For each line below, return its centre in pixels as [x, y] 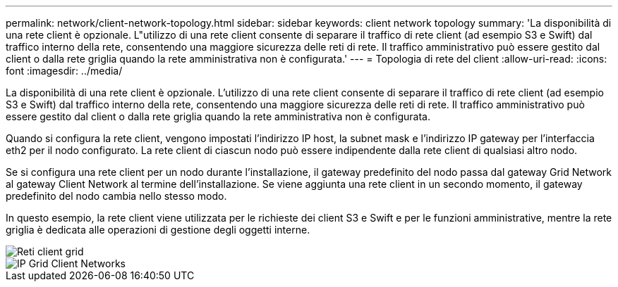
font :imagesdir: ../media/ [64, 71]
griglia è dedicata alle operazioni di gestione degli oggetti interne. [158, 230]
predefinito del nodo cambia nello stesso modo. [116, 196]
